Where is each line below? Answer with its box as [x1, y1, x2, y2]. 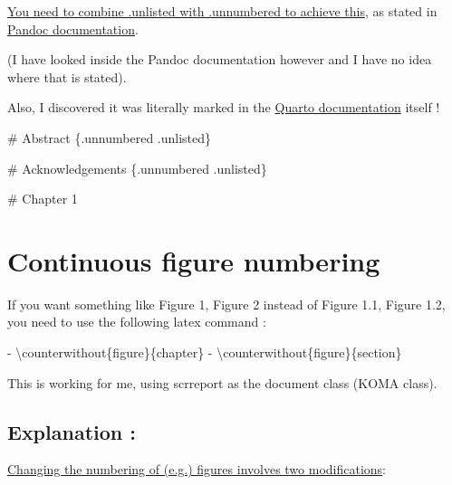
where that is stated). [7, 67, 127, 86]
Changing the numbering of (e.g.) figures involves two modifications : [7, 460, 387, 479]
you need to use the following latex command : [7, 312, 266, 331]
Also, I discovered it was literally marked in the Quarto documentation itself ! [7, 98, 440, 117]
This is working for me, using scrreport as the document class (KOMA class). [7, 373, 438, 392]
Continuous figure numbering [7, 242, 380, 279]
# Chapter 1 [7, 189, 78, 208]
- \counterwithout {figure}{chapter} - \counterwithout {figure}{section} [7, 343, 402, 362]
